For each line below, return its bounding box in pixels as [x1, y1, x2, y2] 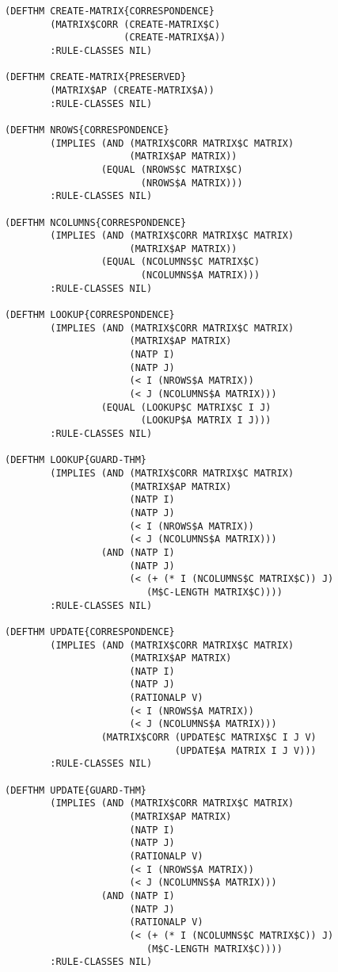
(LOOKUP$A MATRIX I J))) [140, 415, 272, 427]
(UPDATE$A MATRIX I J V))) [174, 744, 317, 756]
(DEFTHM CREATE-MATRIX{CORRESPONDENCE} [5, 6, 215, 17]
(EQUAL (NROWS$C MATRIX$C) [101, 163, 243, 175]
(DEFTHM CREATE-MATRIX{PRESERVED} [5, 71, 187, 83]
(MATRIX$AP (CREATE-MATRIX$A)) [50, 84, 215, 96]
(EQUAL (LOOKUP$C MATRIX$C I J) [101, 401, 272, 413]
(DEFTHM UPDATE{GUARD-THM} [5, 784, 146, 796]
